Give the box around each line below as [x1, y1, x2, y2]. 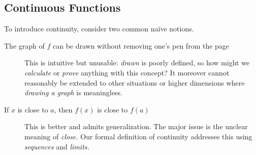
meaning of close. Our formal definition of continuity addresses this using [24, 131, 252, 141]
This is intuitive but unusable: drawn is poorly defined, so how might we [24, 57, 250, 68]
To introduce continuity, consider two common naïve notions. [4, 23, 194, 34]
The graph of [4, 40, 45, 51]
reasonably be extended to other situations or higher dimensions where [24, 77, 245, 88]
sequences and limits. [24, 141, 89, 151]
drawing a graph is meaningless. [24, 87, 122, 98]
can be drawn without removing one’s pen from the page [52, 40, 230, 51]
